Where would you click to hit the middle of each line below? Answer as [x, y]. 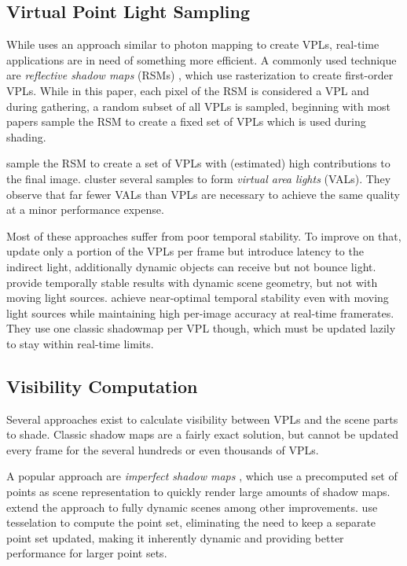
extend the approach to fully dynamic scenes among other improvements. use [192, 507]
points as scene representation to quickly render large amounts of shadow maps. [198, 492]
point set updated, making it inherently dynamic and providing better [175, 537]
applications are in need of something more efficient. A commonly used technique [202, 59]
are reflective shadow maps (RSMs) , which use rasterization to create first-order [200, 75]
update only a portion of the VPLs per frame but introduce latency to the [185, 251]
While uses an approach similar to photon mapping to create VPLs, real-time [193, 44]
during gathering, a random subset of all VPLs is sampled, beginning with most [199, 106]
